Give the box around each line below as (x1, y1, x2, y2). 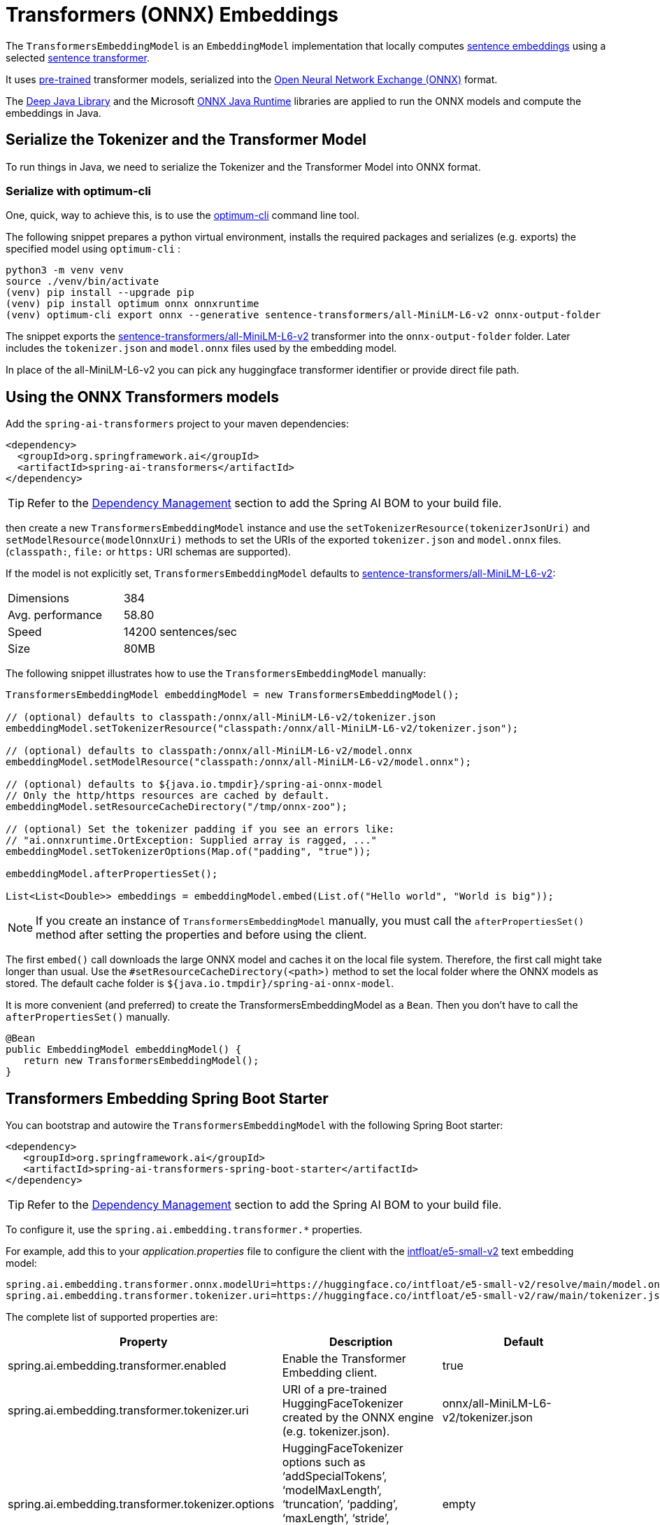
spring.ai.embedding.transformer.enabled (8, 1359, 227, 1373)
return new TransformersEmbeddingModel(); (23, 1055, 259, 1067)
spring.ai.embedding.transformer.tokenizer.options (8, 1497, 275, 1512)
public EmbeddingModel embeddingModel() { (6, 1044, 242, 1056)
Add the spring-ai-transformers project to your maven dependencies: (6, 418, 350, 430)
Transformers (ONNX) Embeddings (6, 3, 339, 27)
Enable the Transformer (282, 1352, 406, 1366)
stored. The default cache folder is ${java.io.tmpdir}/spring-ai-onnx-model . (6, 977, 394, 990)
